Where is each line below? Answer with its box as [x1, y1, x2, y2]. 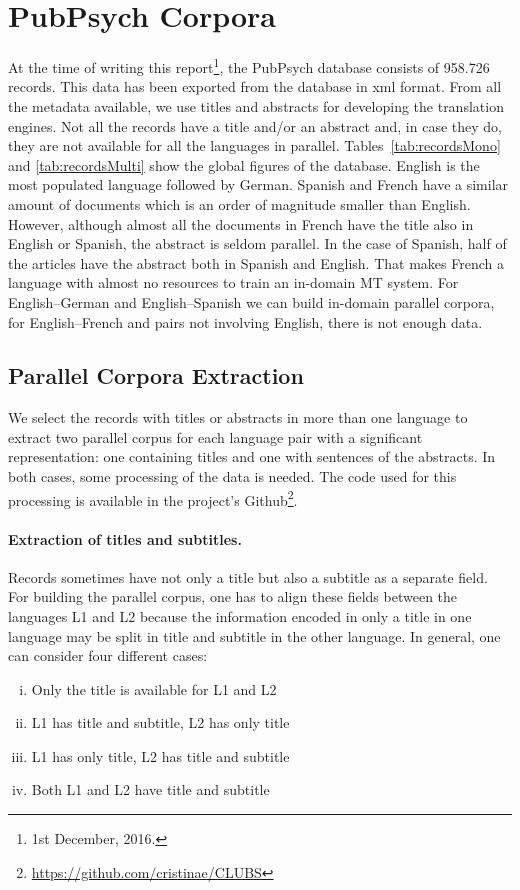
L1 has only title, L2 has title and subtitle [31, 745, 290, 766]
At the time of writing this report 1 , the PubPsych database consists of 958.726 [8, 54, 490, 77]
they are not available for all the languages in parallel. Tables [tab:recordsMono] [8, 135, 501, 156]
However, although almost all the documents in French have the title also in [8, 213, 474, 234]
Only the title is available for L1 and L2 [31, 678, 277, 699]
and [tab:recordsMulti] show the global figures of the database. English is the [8, 154, 480, 175]
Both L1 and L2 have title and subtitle [31, 779, 270, 800]
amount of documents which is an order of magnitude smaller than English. [8, 193, 471, 214]
